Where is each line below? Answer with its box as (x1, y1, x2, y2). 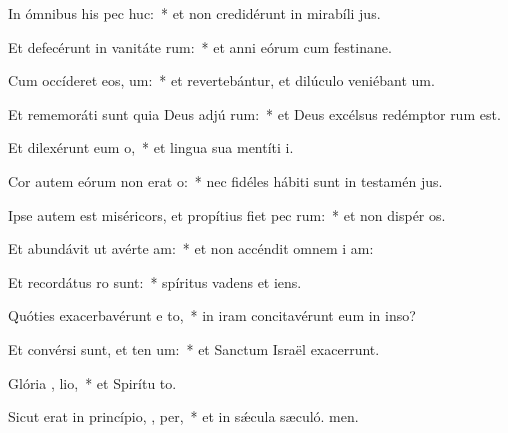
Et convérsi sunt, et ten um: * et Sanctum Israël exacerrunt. (8, 338, 380, 359)
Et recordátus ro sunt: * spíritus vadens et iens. (8, 271, 302, 292)
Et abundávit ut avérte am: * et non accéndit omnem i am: (8, 238, 374, 259)
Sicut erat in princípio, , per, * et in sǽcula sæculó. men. (8, 406, 359, 427)
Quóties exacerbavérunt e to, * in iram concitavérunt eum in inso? (8, 305, 416, 326)
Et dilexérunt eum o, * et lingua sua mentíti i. (8, 137, 294, 158)
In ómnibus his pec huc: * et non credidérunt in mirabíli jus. (8, 3, 381, 23)
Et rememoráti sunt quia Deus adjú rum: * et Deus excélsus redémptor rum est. (8, 103, 501, 124)
